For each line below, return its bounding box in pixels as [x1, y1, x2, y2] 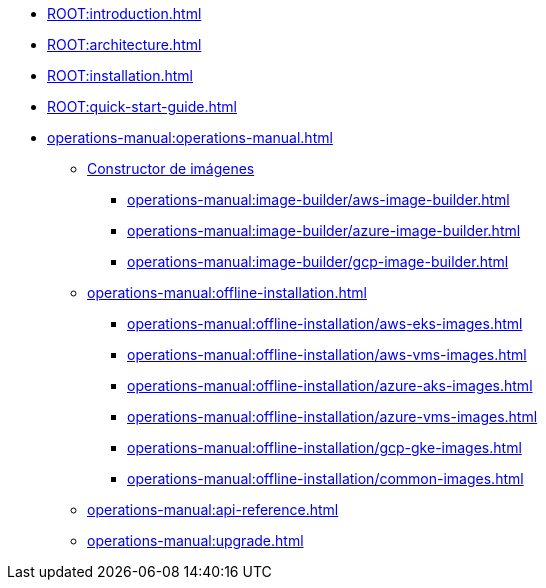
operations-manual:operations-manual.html [47, 129, 333, 146]
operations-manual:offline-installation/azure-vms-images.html [127, 408, 538, 425]
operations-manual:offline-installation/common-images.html [127, 470, 524, 487]
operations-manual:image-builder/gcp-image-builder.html [127, 253, 509, 270]
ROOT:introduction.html [47, 5, 202, 22]
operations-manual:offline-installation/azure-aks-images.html [127, 377, 533, 394]
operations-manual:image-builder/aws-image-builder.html [127, 191, 510, 208]
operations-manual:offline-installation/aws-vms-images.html [127, 346, 527, 363]
